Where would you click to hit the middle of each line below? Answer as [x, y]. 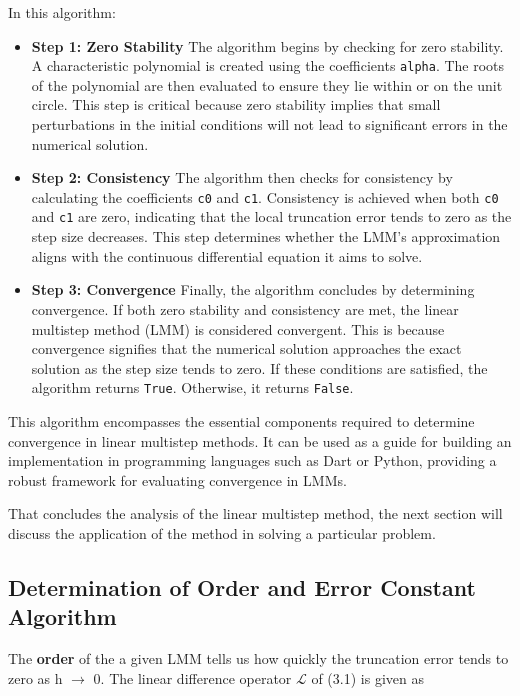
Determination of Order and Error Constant [242, 586]
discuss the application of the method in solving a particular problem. [222, 532]
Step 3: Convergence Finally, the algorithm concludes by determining [253, 289]
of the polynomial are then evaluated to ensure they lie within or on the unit [267, 84]
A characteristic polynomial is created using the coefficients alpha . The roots [268, 65]
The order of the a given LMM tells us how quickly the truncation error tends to [258, 658]
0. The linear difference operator [192, 677]
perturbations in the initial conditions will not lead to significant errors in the [269, 124]
